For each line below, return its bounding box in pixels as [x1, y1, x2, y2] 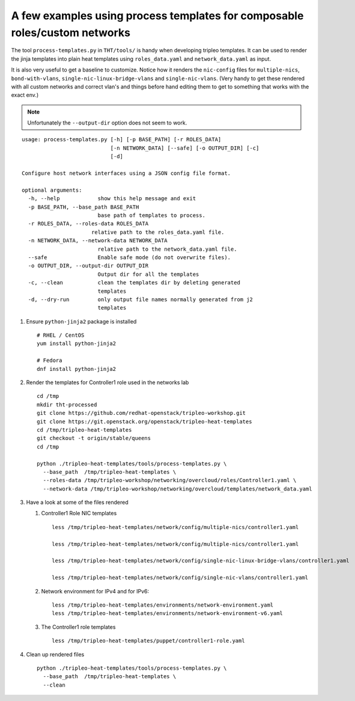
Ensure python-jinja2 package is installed [26, 317, 137, 325]
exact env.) [11, 91, 39, 99]
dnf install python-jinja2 [37, 366, 117, 372]
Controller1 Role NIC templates [41, 510, 117, 517]
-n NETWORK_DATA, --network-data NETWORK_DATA [28, 237, 168, 244]
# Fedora [37, 357, 62, 364]
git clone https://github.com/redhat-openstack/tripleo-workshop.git [37, 409, 246, 417]
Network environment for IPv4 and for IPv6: [41, 587, 150, 595]
